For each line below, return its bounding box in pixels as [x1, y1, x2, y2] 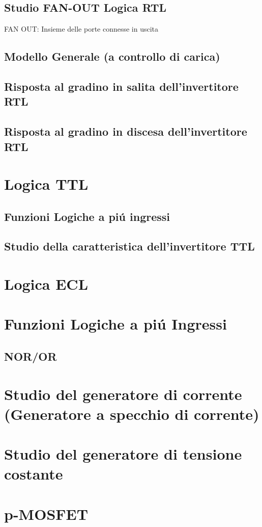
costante [4, 463, 63, 484]
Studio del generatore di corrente [4, 383, 242, 404]
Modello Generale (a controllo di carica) [4, 48, 220, 64]
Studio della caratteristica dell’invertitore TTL [4, 238, 255, 254]
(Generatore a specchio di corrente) [4, 403, 259, 424]
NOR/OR [4, 348, 57, 364]
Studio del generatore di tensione [4, 443, 242, 464]
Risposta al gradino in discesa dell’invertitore [4, 123, 247, 139]
